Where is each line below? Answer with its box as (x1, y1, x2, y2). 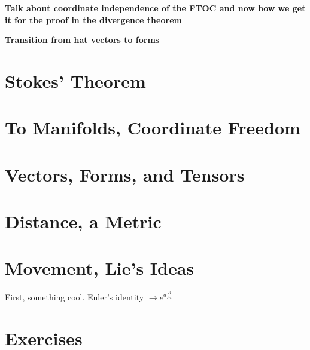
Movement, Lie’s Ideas (5, 256, 194, 280)
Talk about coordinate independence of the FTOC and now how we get (5, 2, 306, 14)
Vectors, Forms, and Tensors (5, 162, 245, 186)
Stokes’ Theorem (5, 68, 146, 93)
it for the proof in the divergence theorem (5, 13, 182, 26)
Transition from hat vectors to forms (5, 33, 160, 46)
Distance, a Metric (5, 209, 162, 234)
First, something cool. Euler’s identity (5, 290, 144, 303)
